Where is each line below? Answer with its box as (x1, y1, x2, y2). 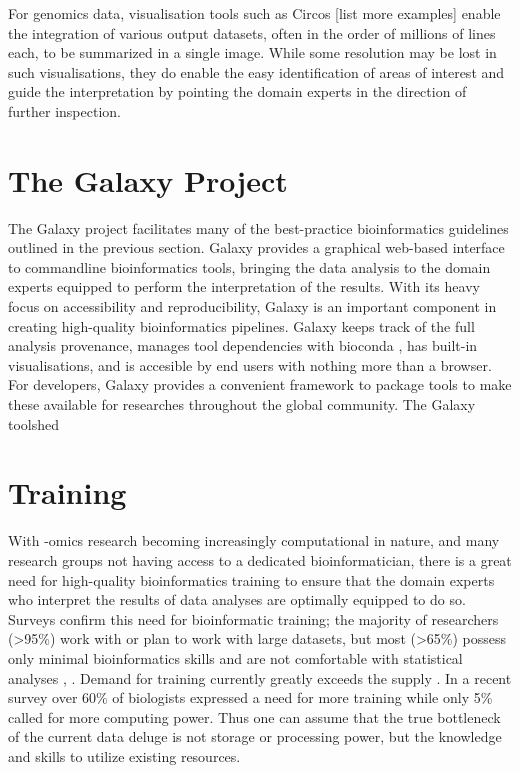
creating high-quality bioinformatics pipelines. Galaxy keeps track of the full (8, 315, 475, 336)
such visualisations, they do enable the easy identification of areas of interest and (8, 61, 505, 82)
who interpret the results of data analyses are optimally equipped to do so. (8, 589, 466, 610)
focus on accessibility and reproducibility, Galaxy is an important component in (8, 296, 497, 317)
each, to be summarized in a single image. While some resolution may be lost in (8, 42, 497, 63)
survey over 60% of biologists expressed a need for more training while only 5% (8, 687, 493, 708)
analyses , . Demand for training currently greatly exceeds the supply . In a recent (8, 667, 512, 688)
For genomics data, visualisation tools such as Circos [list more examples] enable (8, 3, 501, 23)
